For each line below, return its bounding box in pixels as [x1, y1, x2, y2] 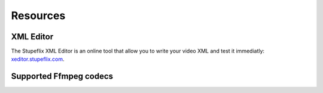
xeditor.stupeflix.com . [11, 55, 65, 63]
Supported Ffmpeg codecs [11, 72, 114, 82]
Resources [11, 9, 66, 22]
